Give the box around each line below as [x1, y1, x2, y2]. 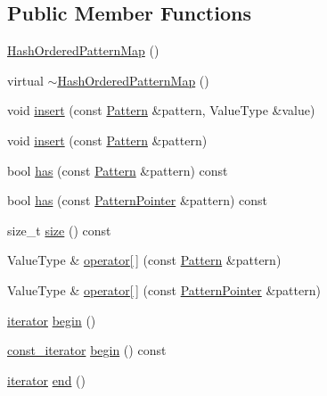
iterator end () [7, 370, 86, 389]
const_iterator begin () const [7, 341, 167, 359]
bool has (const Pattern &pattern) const [7, 161, 228, 179]
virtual [7, 70, 44, 89]
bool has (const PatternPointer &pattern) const [7, 191, 268, 210]
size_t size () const [7, 220, 111, 239]
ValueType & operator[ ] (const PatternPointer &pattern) [7, 280, 321, 299]
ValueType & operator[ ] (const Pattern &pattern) [7, 251, 282, 269]
